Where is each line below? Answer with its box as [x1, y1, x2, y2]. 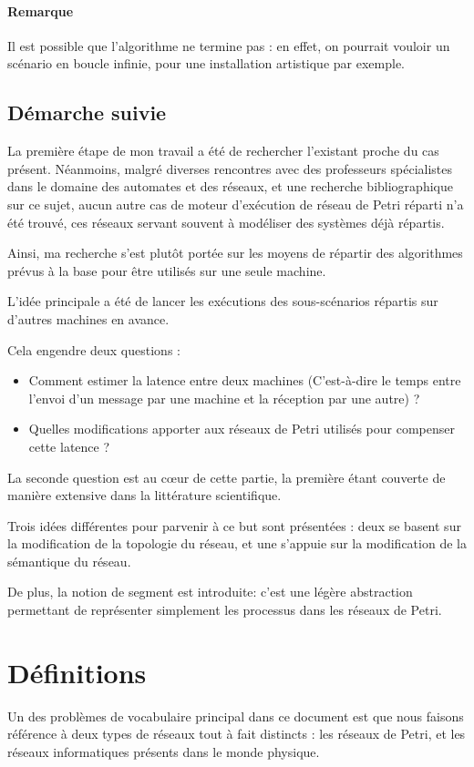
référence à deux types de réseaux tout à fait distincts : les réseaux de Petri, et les [7, 724, 466, 743]
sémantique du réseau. [7, 551, 131, 570]
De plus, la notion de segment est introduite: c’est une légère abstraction [7, 582, 413, 601]
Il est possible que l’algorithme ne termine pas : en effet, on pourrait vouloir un [7, 36, 450, 55]
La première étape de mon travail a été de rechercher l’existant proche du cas [7, 141, 439, 160]
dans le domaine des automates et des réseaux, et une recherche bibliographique [7, 177, 453, 196]
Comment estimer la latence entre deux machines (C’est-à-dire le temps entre [28, 371, 461, 390]
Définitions [7, 653, 147, 690]
